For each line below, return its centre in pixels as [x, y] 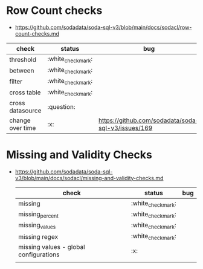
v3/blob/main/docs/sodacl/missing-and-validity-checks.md [89, 178]
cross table [25, 92]
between [22, 70]
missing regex [38, 236]
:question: [61, 106]
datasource [25, 111]
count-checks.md [37, 33]
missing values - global [52, 247]
